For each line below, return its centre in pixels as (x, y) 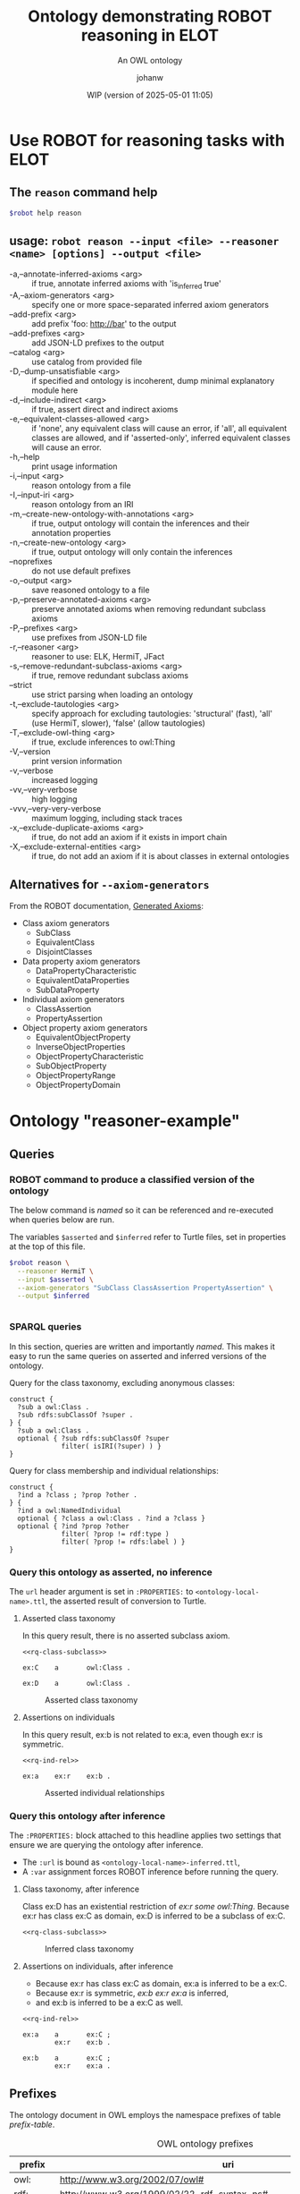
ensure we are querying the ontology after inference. (106, 1845)
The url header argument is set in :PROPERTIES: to (101, 1591)
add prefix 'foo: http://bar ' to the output (104, 324)
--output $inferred (54, 1296)
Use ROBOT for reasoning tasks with (147, 140)
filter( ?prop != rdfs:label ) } (123, 1542)
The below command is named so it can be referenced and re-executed (142, 1210)
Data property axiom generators (81, 961)
